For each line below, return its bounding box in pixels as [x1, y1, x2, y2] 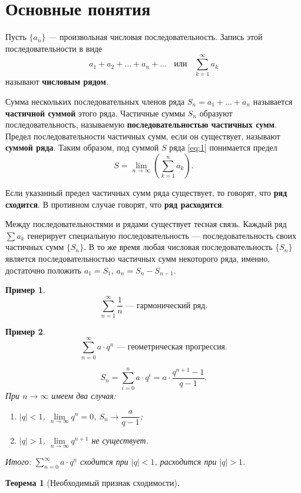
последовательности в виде [5, 42, 102, 54]
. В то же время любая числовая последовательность [84, 241, 273, 253]
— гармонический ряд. [125, 301, 208, 310]
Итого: [5, 455, 31, 468]
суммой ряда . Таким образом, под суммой [5, 141, 159, 154]
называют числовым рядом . [5, 75, 109, 88]
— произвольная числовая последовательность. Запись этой [48, 31, 263, 43]
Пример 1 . [5, 284, 45, 296]
